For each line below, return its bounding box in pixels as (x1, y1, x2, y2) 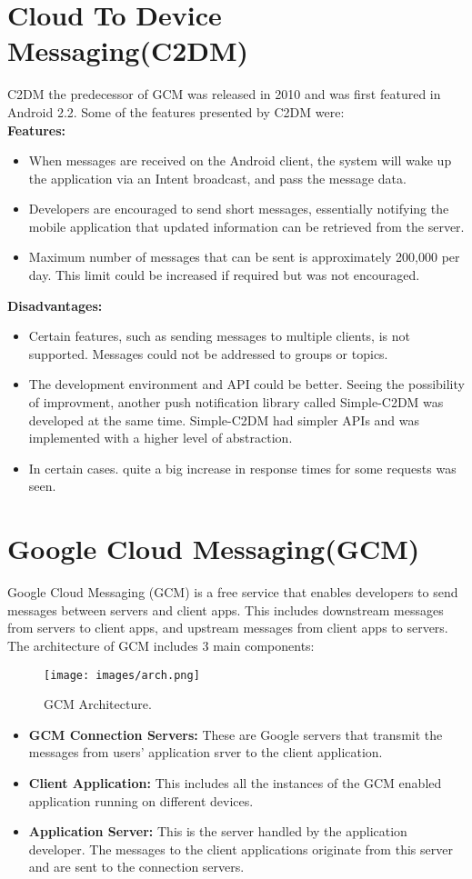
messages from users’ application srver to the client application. (28, 743, 383, 762)
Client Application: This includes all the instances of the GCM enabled (28, 773, 442, 792)
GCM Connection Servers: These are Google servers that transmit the (28, 724, 443, 744)
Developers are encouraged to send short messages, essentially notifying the (28, 199, 449, 218)
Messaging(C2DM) (7, 32, 249, 69)
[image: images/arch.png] (44, 668, 200, 682)
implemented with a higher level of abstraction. (28, 428, 293, 447)
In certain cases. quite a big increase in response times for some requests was (28, 458, 457, 477)
